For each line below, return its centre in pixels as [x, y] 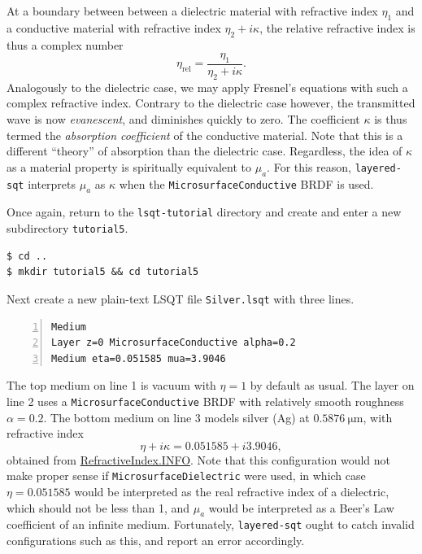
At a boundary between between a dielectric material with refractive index [192, 11]
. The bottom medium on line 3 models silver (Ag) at [176, 417]
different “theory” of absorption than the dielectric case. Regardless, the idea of [204, 151]
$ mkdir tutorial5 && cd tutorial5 [103, 272]
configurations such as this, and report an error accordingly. [156, 541]
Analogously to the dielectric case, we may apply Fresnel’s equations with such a [207, 87]
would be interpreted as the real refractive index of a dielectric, [232, 491]
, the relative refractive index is [337, 27]
